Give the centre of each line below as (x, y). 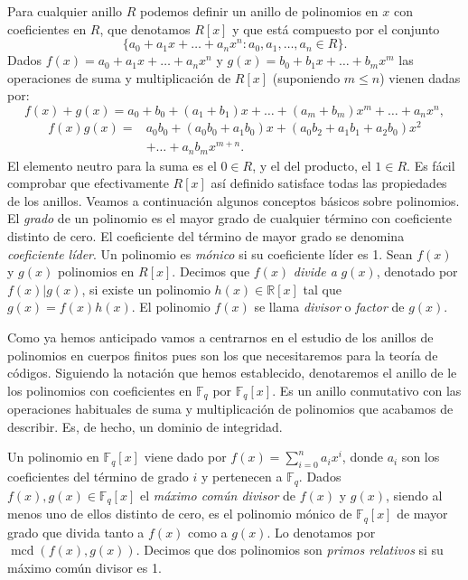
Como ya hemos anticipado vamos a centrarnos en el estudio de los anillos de (220, 337)
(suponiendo (306, 77)
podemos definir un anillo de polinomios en (259, 11)
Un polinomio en (53, 457)
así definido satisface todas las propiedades (329, 183)
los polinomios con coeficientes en (100, 390)
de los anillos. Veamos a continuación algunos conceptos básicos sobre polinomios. (234, 200)
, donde (362, 457)
